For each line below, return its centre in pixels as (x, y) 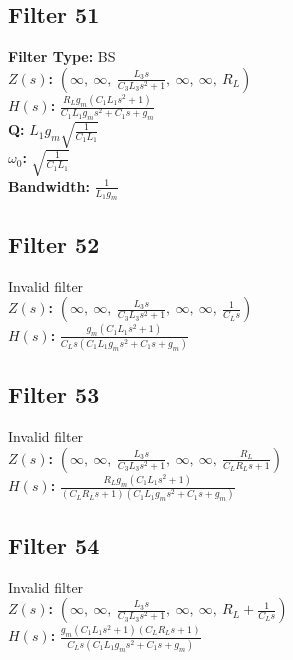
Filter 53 (54, 394)
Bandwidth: (49, 185)
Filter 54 (54, 544)
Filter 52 (54, 243)
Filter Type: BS (62, 56)
